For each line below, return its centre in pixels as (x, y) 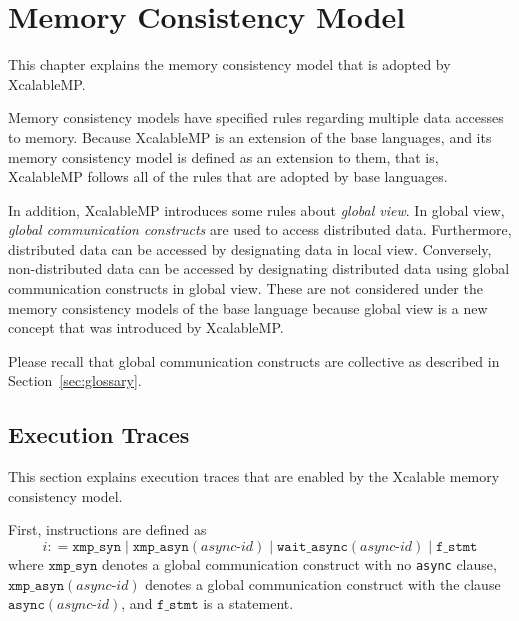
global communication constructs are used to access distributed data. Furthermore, (260, 229)
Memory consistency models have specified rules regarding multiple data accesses (256, 117)
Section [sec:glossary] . (75, 380)
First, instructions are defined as (107, 529)
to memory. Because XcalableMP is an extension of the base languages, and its (250, 136)
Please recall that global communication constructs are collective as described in (254, 360)
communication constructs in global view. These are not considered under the (245, 288)
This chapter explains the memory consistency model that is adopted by (229, 64)
